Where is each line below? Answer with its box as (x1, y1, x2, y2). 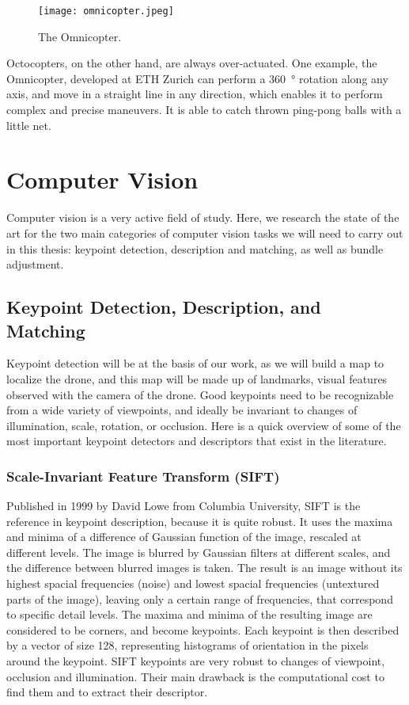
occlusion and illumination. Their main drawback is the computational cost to (6, 668, 384, 684)
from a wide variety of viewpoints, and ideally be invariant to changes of (6, 402, 358, 418)
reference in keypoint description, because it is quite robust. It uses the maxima (6, 513, 393, 529)
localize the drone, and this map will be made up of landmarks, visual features (6, 370, 388, 387)
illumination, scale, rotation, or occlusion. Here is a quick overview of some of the (6, 417, 401, 433)
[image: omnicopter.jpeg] (38, 6, 174, 17)
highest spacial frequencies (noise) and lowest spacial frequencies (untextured (6, 575, 380, 592)
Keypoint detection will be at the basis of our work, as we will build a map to (6, 355, 384, 372)
